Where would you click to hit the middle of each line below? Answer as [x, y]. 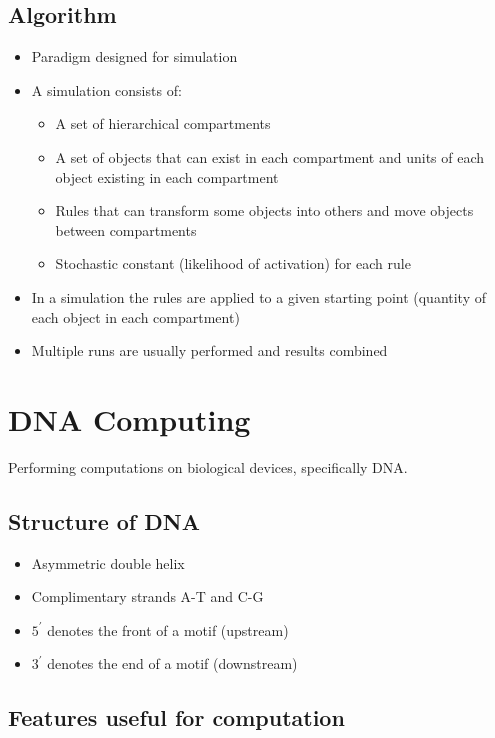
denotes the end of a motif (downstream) [172, 663]
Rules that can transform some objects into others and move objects [264, 210]
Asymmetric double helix [108, 562]
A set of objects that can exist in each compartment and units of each [270, 156]
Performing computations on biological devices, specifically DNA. [208, 466]
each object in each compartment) [135, 316]
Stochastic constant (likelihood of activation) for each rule [233, 263]
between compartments [126, 229]
